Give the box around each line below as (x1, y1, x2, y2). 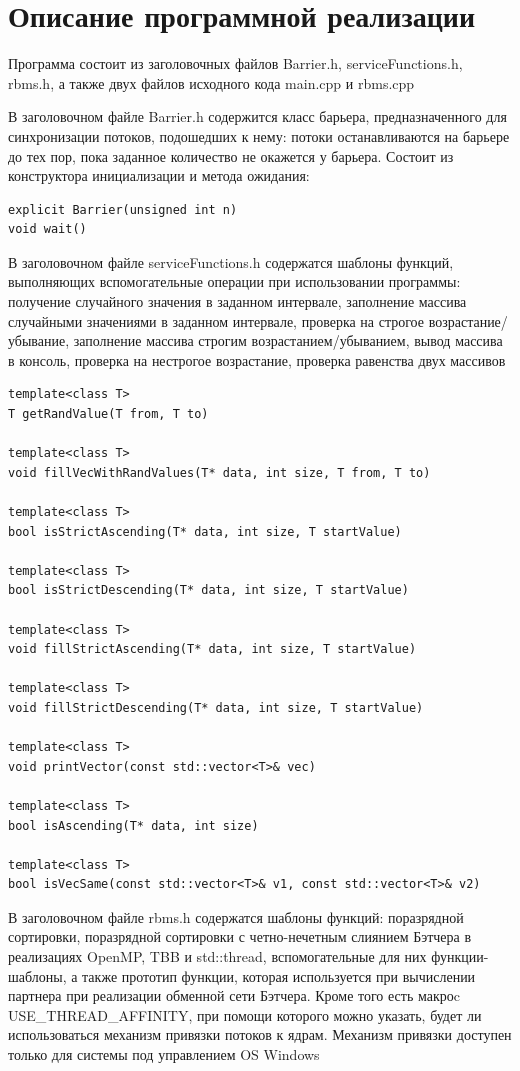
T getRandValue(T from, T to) (8, 407, 209, 422)
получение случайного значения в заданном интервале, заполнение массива (8, 291, 467, 312)
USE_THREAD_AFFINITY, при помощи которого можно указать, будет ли (8, 1004, 482, 1025)
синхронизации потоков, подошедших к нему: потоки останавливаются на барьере (8, 125, 510, 146)
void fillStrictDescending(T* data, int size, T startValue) (8, 700, 424, 715)
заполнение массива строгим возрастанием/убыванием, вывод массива (73, 330, 503, 351)
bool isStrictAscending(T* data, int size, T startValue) (8, 524, 402, 539)
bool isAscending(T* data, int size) (8, 818, 259, 833)
